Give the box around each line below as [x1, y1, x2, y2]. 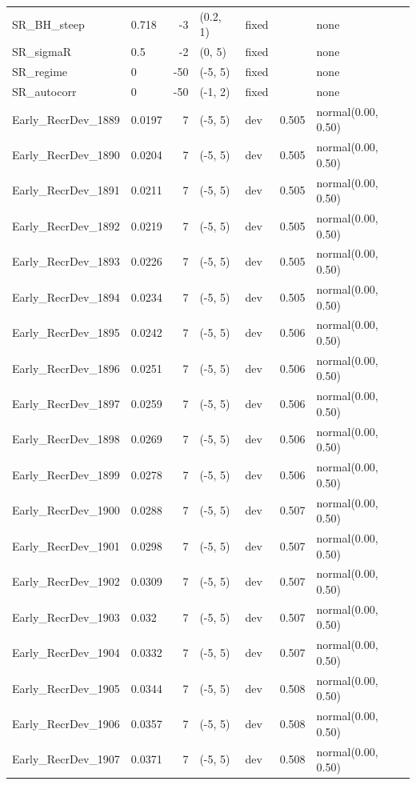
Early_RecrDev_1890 [12, 146, 120, 162]
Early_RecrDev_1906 [12, 715, 120, 731]
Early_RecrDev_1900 [12, 502, 120, 519]
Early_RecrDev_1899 [12, 466, 120, 483]
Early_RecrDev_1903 [12, 608, 120, 625]
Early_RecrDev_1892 [12, 217, 120, 234]
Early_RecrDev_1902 [12, 573, 120, 590]
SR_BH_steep [12, 15, 85, 32]
